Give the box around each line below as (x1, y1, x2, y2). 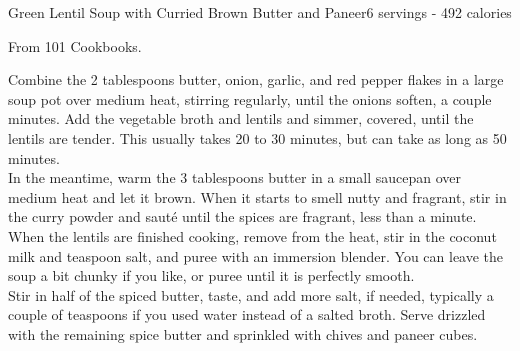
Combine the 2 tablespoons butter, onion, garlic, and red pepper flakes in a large (8, 69, 504, 90)
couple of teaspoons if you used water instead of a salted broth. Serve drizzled (8, 304, 486, 325)
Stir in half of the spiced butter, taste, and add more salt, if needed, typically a (8, 284, 494, 305)
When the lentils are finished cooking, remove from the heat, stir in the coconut (8, 225, 497, 246)
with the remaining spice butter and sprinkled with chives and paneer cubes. (8, 323, 478, 344)
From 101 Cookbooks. (8, 35, 142, 56)
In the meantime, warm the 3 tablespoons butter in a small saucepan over (8, 167, 462, 188)
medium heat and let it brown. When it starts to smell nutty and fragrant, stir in (8, 186, 507, 207)
